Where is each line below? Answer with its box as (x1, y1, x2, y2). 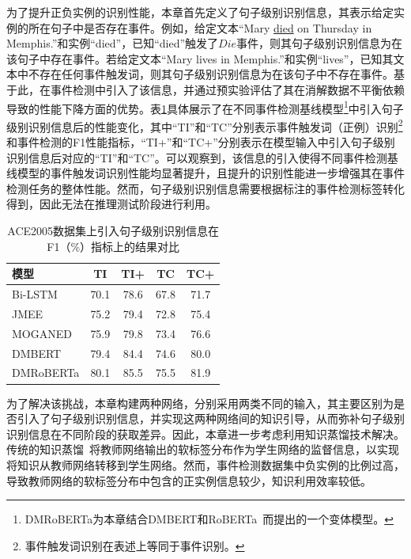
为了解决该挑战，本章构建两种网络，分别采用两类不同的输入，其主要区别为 (6, 394, 394, 411)
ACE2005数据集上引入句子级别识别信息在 (7, 222, 220, 239)
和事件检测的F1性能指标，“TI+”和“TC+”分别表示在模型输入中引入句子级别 (6, 134, 395, 150)
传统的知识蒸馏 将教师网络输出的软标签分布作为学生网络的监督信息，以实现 (6, 441, 399, 458)
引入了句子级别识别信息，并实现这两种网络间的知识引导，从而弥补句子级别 (17, 410, 405, 427)
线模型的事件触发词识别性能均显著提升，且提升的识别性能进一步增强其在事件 (6, 165, 405, 181)
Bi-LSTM (12, 286, 58, 302)
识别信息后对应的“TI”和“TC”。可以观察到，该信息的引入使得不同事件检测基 (6, 149, 398, 165)
